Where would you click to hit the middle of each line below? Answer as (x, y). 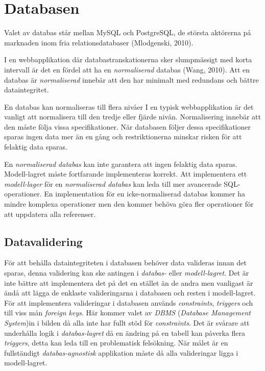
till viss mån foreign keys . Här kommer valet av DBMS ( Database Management (127, 313)
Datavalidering (43, 241)
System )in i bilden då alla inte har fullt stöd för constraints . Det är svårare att (127, 322)
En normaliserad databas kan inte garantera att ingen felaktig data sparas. (121, 164)
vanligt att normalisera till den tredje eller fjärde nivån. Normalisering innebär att (132, 117)
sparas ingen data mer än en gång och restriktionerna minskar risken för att (123, 137)
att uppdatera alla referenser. (50, 214)
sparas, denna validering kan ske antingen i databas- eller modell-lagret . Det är (127, 273)
